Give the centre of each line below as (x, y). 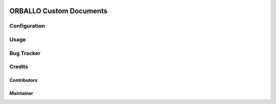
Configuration (27, 26)
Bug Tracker (25, 53)
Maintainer (21, 93)
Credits (19, 67)
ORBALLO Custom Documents (59, 11)
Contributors (24, 80)
